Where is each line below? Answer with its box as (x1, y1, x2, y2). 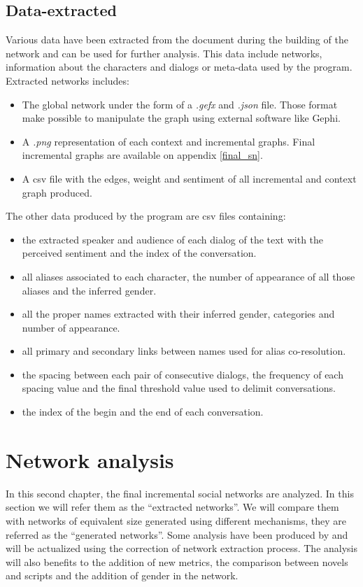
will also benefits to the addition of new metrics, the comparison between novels (6, 554, 348, 569)
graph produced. (22, 185, 92, 199)
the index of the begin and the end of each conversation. (22, 404, 264, 419)
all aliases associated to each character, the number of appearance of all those (22, 269, 355, 283)
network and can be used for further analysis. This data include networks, (6, 45, 322, 60)
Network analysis (6, 445, 174, 474)
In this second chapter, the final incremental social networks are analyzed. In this (6, 486, 354, 500)
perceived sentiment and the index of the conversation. (22, 246, 257, 260)
